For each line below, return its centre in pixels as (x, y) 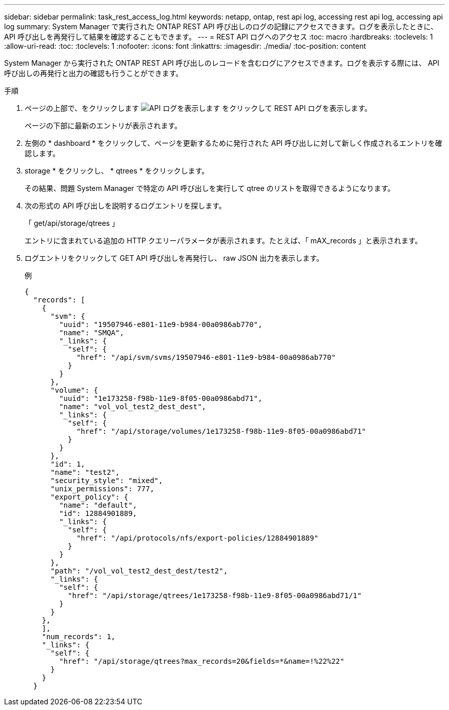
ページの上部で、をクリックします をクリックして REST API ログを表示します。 (198, 108)
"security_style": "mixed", (107, 481)
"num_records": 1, (79, 637)
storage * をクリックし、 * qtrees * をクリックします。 (117, 171)
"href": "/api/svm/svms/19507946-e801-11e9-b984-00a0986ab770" (206, 357)
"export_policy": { (89, 497)
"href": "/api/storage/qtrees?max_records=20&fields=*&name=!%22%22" (202, 661)
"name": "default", (98, 505)
